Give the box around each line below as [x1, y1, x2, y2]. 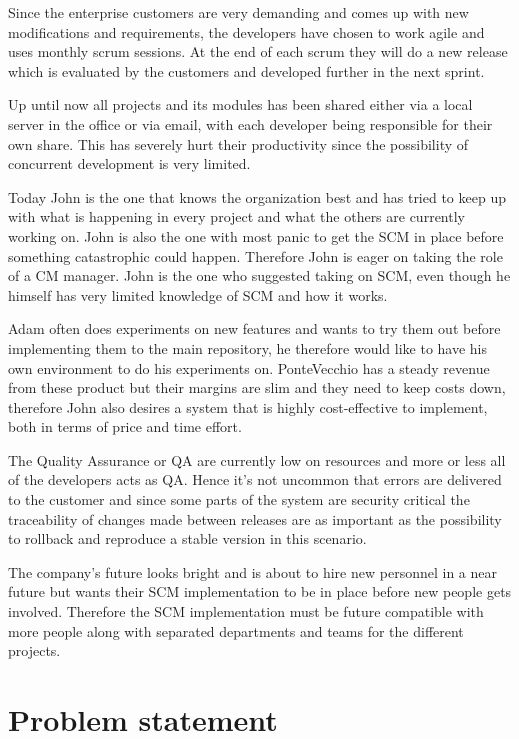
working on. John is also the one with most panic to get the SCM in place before [8, 225, 504, 246]
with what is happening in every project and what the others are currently [8, 206, 465, 227]
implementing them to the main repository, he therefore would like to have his [8, 337, 488, 358]
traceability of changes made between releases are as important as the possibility [8, 508, 502, 529]
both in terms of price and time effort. [8, 416, 242, 437]
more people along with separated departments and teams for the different [8, 620, 464, 641]
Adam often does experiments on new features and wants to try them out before [8, 318, 501, 339]
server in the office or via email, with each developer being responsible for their [8, 113, 493, 134]
